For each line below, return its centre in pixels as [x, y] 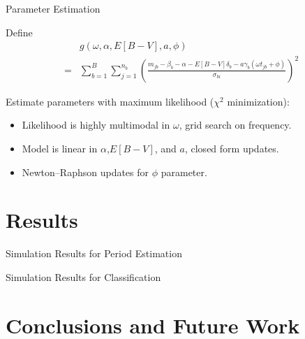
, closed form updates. [232, 148]
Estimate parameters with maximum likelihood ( [110, 101]
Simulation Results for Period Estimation [94, 253]
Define [19, 32]
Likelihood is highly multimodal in [96, 125]
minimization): [258, 101]
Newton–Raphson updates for [85, 172]
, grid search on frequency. [235, 125]
